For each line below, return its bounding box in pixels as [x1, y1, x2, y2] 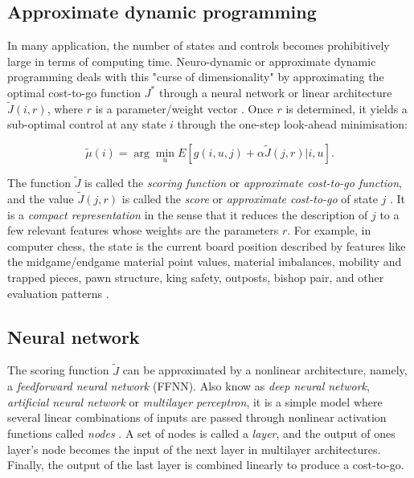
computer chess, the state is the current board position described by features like [7, 237, 406, 254]
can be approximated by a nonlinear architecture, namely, [122, 362, 408, 378]
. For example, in [287, 222, 371, 239]
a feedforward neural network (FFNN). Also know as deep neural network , [7, 378, 370, 394]
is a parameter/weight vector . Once [95, 100, 273, 116]
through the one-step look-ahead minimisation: [177, 116, 408, 133]
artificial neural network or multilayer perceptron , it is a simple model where [7, 393, 383, 410]
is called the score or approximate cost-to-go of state [121, 190, 378, 207]
